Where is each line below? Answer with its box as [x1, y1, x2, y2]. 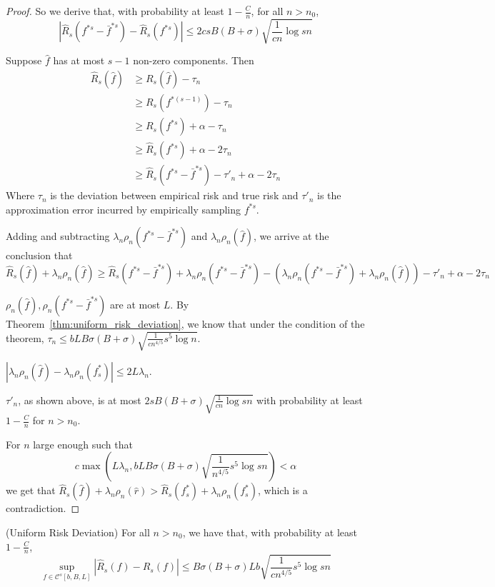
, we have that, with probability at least [182, 525, 357, 540]
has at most [53, 53, 105, 68]
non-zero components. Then [133, 53, 254, 68]
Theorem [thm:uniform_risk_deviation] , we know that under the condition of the [6, 316, 365, 331]
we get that [6, 483, 56, 498]
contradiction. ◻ [6, 501, 80, 516]
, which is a [257, 483, 308, 498]
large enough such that [33, 436, 133, 451]
